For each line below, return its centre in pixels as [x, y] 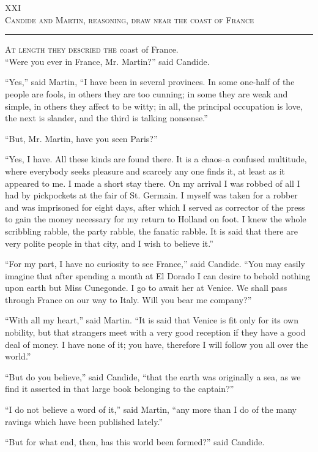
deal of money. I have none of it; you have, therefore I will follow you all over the [157, 344]
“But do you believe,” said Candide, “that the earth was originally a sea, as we [153, 376]
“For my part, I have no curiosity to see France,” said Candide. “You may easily [155, 264]
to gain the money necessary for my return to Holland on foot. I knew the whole [156, 219]
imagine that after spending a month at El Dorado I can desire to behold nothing [158, 275]
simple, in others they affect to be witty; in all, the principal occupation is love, [154, 106]
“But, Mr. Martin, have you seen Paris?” [81, 138]
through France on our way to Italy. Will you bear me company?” [128, 299]
